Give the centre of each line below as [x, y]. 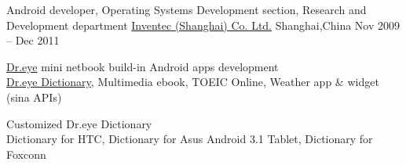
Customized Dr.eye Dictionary [79, 123]
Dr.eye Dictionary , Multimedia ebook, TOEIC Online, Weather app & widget [193, 82]
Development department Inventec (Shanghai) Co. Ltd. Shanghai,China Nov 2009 [203, 25]
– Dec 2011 [33, 40]
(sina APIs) [34, 97]
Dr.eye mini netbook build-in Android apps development [143, 66]
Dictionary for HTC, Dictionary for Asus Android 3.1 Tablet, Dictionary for [190, 139]
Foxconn [26, 154]
